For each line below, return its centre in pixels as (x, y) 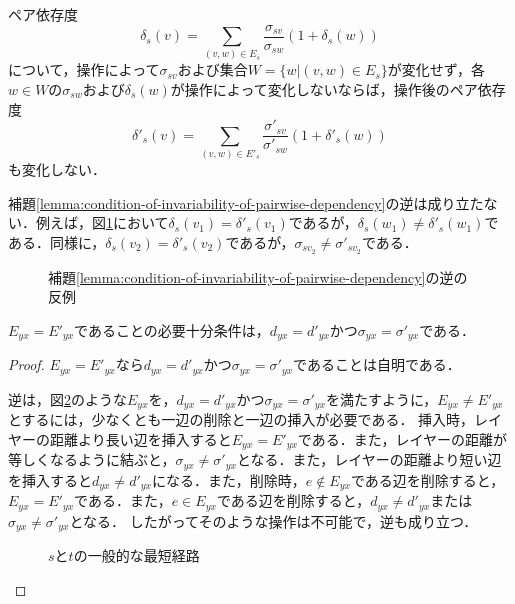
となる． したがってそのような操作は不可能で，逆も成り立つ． (273, 520)
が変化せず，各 (436, 69)
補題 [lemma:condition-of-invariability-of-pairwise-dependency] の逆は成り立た (246, 202)
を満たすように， (381, 398)
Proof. (26, 364)
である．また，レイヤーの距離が (402, 438)
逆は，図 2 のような (67, 398)
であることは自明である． (377, 364)
